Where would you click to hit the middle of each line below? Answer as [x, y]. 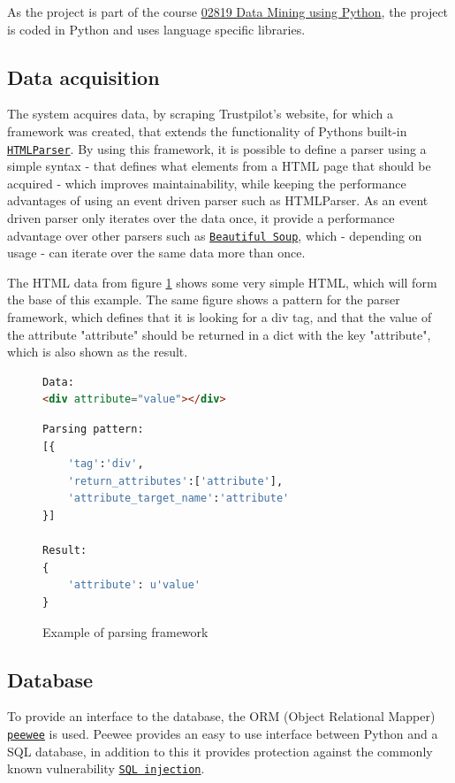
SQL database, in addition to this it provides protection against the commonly [220, 751]
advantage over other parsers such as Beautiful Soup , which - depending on [215, 235]
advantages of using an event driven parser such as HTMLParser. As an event [218, 200]
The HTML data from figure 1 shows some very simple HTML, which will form [222, 282]
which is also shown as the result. [98, 352]
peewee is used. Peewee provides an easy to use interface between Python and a [223, 733]
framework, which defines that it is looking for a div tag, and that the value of [220, 317]
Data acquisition [83, 77]
